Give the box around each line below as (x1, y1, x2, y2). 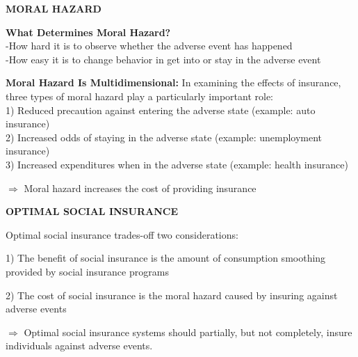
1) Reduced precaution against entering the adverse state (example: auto (6, 102, 316, 117)
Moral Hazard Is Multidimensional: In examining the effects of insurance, (6, 75, 341, 90)
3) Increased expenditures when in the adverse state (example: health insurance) (6, 157, 348, 171)
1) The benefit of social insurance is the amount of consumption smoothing (6, 251, 326, 265)
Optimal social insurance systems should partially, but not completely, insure (24, 324, 352, 339)
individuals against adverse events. (6, 338, 153, 353)
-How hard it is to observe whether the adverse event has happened (6, 38, 293, 53)
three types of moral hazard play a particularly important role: (6, 88, 273, 103)
